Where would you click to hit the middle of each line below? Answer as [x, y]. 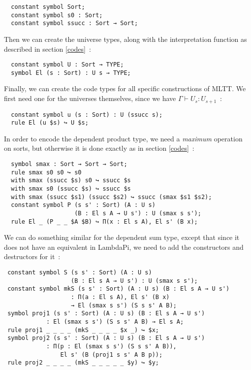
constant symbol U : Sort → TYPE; [67, 65]
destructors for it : [32, 256]
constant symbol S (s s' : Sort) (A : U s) [80, 273]
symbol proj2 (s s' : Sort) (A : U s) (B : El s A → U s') [106, 338]
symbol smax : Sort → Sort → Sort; [69, 164]
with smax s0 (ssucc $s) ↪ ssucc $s [71, 188]
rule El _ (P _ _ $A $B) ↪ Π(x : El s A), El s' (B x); [104, 221]
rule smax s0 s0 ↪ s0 [46, 172]
